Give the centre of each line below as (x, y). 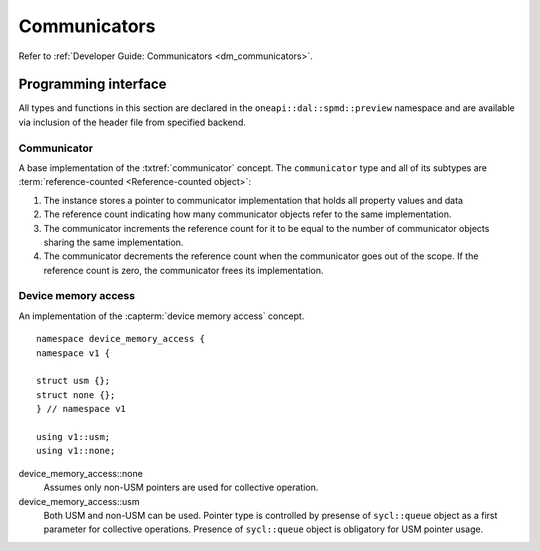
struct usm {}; (73, 381)
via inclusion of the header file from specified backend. (132, 122)
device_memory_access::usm (79, 501)
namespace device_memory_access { (120, 339)
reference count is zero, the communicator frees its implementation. (183, 270)
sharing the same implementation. (113, 242)
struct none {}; (76, 394)
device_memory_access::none (81, 473)
